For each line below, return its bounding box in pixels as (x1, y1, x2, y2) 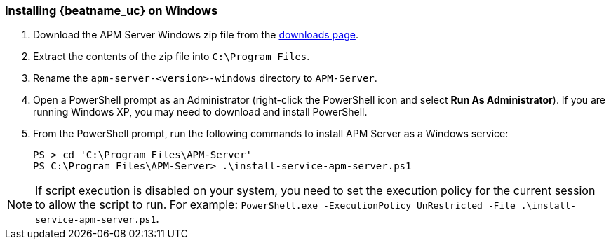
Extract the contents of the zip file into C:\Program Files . (33, 50, 310, 63)
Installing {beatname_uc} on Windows (5, 3, 218, 17)
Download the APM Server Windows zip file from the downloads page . (33, 29, 358, 41)
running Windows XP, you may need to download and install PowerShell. (33, 106, 368, 118)
